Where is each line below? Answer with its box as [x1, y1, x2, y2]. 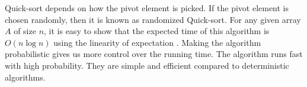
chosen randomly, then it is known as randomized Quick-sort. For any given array [5, 13, 301, 25]
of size [14, 25, 36, 37]
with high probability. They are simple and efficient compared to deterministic [5, 59, 289, 71]
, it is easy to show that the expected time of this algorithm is [44, 25, 270, 37]
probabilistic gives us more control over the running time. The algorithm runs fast [5, 48, 303, 60]
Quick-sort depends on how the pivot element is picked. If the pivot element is [5, 2, 289, 14]
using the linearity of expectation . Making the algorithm [53, 36, 261, 48]
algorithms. [5, 71, 46, 83]
